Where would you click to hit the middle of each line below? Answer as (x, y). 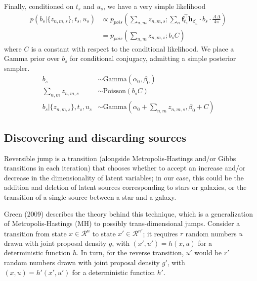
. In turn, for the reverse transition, (130, 253)
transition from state (35, 233)
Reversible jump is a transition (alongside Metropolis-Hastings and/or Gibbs (120, 158)
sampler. (17, 68)
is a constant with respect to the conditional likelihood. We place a (133, 48)
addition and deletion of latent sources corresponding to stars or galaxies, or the (125, 187)
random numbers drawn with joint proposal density (82, 262)
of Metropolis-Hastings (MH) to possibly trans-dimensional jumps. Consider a (122, 223)
